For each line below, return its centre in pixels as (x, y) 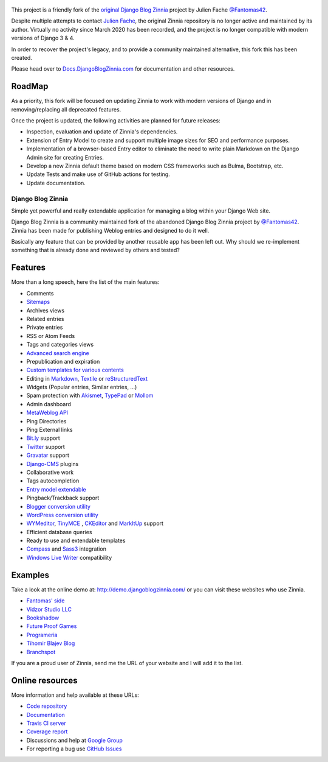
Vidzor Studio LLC (49, 609)
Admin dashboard (49, 404)
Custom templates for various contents (75, 370)
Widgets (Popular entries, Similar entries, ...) (82, 387)
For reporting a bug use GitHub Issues (74, 749)
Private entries (45, 327)
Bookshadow (43, 618)
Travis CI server (46, 723)
